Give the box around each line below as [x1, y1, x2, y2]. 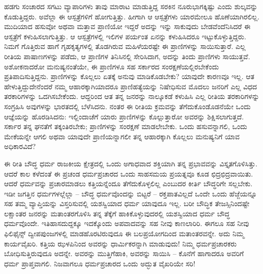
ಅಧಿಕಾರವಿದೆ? [4, 141, 36, 152]
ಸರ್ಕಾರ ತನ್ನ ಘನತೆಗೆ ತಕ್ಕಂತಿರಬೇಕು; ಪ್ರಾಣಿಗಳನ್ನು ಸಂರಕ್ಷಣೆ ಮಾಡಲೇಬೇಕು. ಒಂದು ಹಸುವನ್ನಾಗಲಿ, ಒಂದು [4, 121, 247, 132]
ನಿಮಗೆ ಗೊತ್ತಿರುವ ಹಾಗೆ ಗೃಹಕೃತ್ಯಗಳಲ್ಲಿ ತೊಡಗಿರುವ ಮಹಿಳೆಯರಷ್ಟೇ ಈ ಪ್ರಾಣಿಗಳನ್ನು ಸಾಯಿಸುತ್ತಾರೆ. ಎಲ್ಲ [4, 41, 246, 52]
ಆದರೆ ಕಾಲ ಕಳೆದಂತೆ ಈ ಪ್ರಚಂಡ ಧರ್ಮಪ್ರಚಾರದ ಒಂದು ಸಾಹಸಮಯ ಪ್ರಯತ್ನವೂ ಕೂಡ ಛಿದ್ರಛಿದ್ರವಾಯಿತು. [4, 168, 253, 179]
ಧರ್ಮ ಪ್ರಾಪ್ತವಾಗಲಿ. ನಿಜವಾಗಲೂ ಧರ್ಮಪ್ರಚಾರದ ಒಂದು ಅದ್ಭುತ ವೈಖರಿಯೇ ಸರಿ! [4, 258, 195, 268]
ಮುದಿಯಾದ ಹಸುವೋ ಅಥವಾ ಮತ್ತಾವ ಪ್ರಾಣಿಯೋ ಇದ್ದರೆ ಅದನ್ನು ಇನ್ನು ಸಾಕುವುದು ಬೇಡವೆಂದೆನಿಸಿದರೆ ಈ [4, 21, 251, 32]
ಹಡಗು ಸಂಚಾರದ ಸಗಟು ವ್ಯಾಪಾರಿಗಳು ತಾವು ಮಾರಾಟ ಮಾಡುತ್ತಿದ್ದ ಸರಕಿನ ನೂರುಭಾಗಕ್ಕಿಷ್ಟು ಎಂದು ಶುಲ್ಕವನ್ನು [4, 1, 258, 11]
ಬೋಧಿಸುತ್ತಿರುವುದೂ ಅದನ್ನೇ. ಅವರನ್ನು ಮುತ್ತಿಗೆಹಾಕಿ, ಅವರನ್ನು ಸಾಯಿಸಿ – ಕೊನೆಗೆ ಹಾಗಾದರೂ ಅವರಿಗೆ [4, 248, 244, 259]
